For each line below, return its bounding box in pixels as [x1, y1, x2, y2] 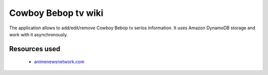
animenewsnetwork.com [34, 59, 84, 65]
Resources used [9, 45, 61, 53]
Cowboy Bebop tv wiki [9, 7, 104, 18]
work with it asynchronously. [9, 31, 68, 37]
